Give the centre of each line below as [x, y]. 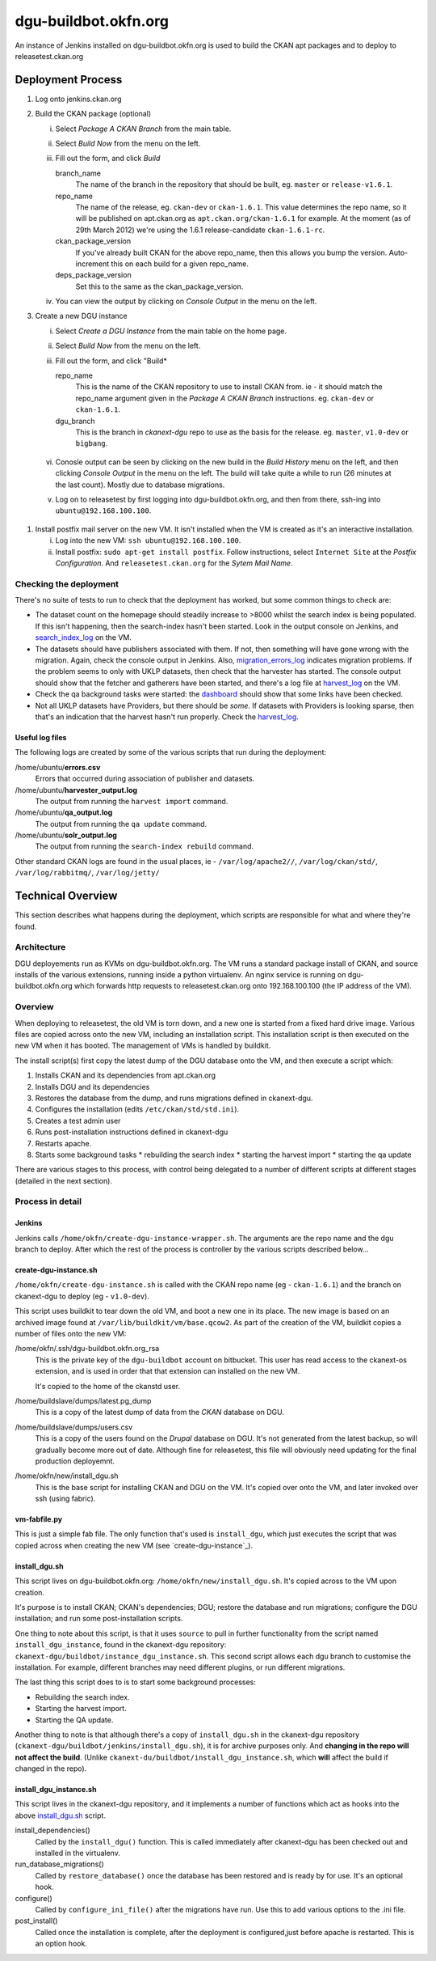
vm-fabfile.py [39, 1519]
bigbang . [92, 443]
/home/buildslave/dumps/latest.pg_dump [83, 1400]
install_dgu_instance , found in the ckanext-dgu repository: [121, 1645]
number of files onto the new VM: [71, 1333]
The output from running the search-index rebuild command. [145, 846]
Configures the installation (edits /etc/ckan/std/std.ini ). [137, 1109]
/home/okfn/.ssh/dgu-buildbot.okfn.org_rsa [87, 1349]
